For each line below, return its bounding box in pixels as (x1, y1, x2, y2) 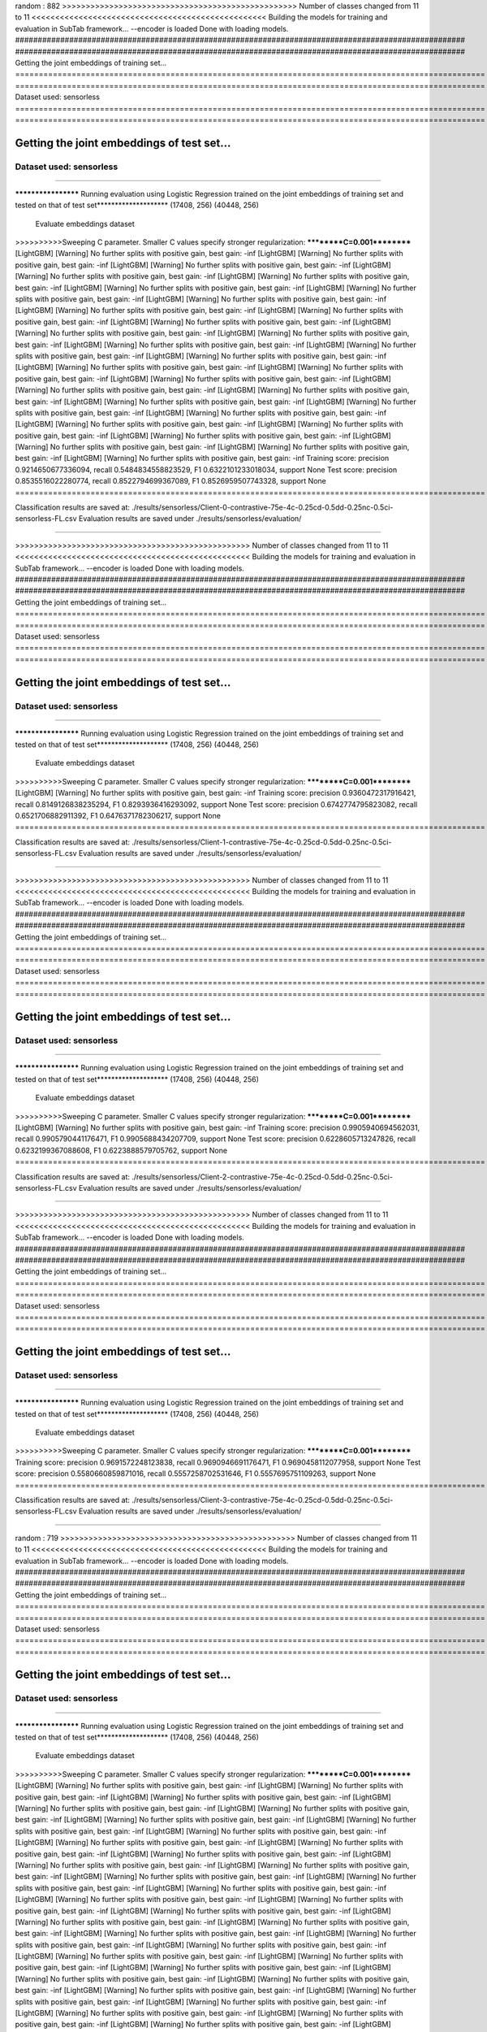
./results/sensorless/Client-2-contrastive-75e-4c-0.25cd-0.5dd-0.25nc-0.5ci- (131, 1171, 394, 1182)
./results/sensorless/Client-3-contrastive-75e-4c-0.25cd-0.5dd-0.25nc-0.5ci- (131, 1495, 394, 1504)
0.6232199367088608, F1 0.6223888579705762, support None (15, 1145, 227, 1155)
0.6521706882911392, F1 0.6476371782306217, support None (15, 811, 221, 821)
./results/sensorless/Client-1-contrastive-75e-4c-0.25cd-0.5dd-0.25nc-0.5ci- (131, 837, 392, 847)
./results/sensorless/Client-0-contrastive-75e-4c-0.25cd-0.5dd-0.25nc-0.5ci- (131, 502, 394, 512)
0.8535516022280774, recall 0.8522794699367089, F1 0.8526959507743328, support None (15, 476, 326, 486)
